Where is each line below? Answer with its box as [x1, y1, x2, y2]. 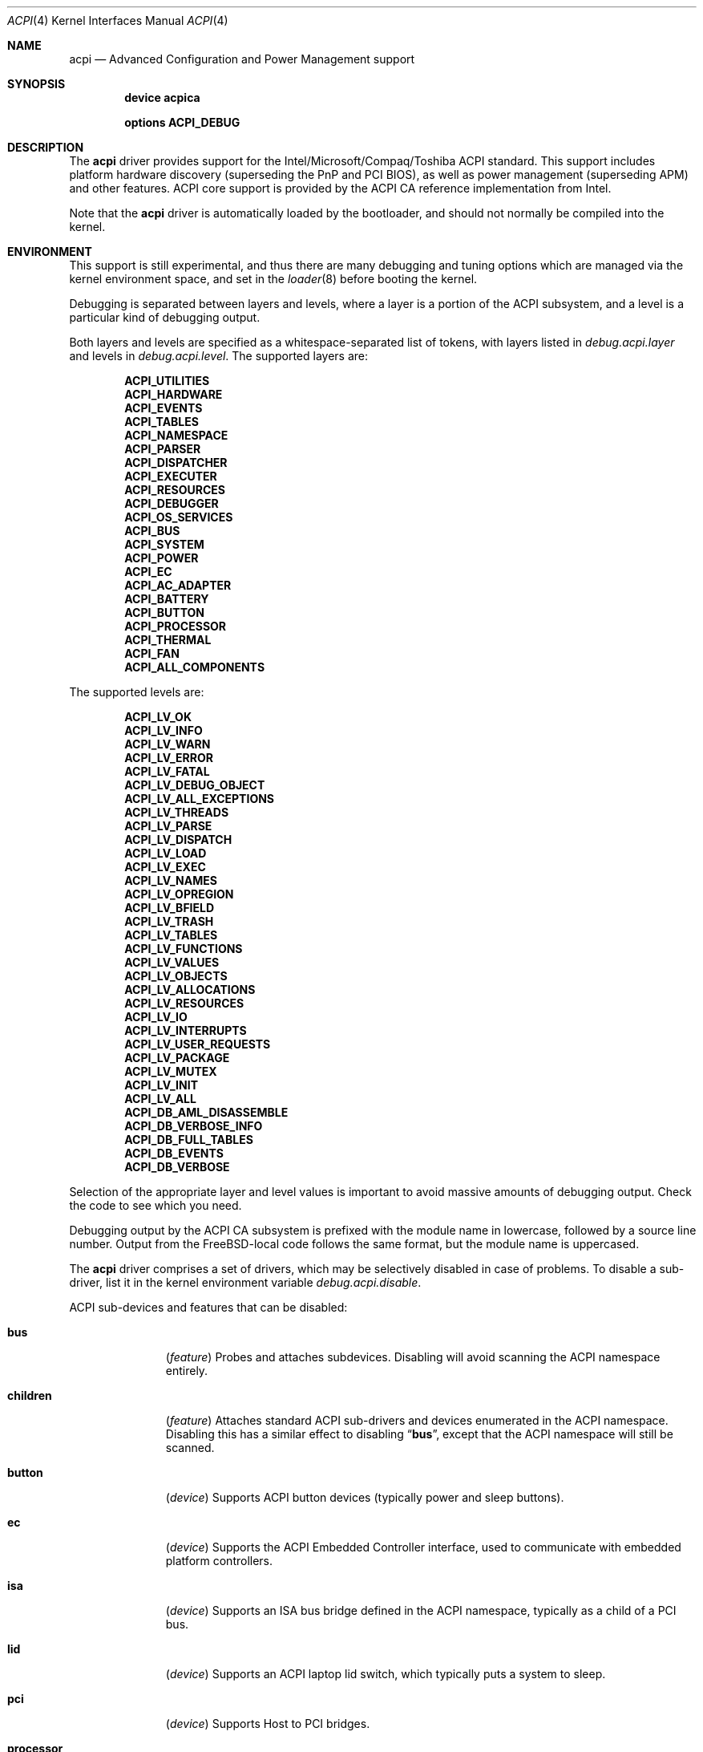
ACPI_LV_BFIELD [124, 901, 215, 915]
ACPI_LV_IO [124, 1010, 188, 1024]
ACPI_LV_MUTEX [124, 1065, 217, 1078]
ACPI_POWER [124, 551, 199, 565]
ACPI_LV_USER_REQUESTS [124, 1037, 271, 1051]
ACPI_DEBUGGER [124, 497, 219, 510]
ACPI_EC [124, 565, 172, 578]
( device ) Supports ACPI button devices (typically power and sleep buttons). [165, 1490, 564, 1504]
